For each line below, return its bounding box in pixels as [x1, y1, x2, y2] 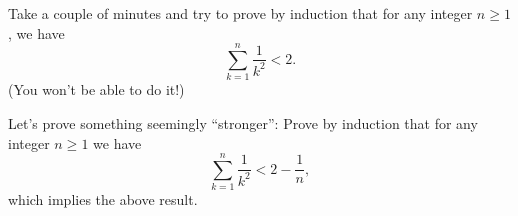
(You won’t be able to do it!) [8, 79, 185, 100]
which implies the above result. [8, 189, 198, 210]
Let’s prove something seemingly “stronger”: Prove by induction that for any [8, 112, 478, 133]
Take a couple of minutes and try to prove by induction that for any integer [8, 3, 473, 23]
